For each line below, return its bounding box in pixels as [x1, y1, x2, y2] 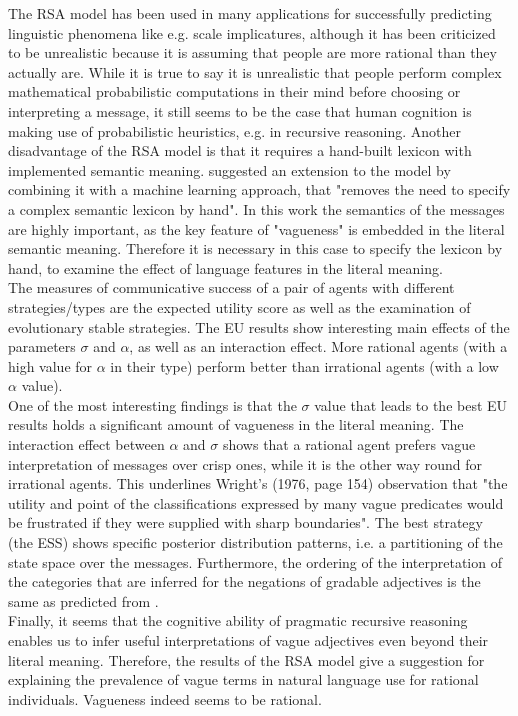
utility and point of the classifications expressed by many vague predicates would [8, 492, 504, 513]
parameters [8, 336, 76, 357]
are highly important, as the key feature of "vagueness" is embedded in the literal [8, 218, 505, 239]
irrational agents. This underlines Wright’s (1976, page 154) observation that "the [8, 473, 508, 494]
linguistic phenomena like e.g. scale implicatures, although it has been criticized [8, 22, 496, 43]
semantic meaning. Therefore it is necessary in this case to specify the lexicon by [8, 238, 503, 259]
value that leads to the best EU [314, 394, 508, 415]
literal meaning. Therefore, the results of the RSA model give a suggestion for [8, 649, 485, 670]
